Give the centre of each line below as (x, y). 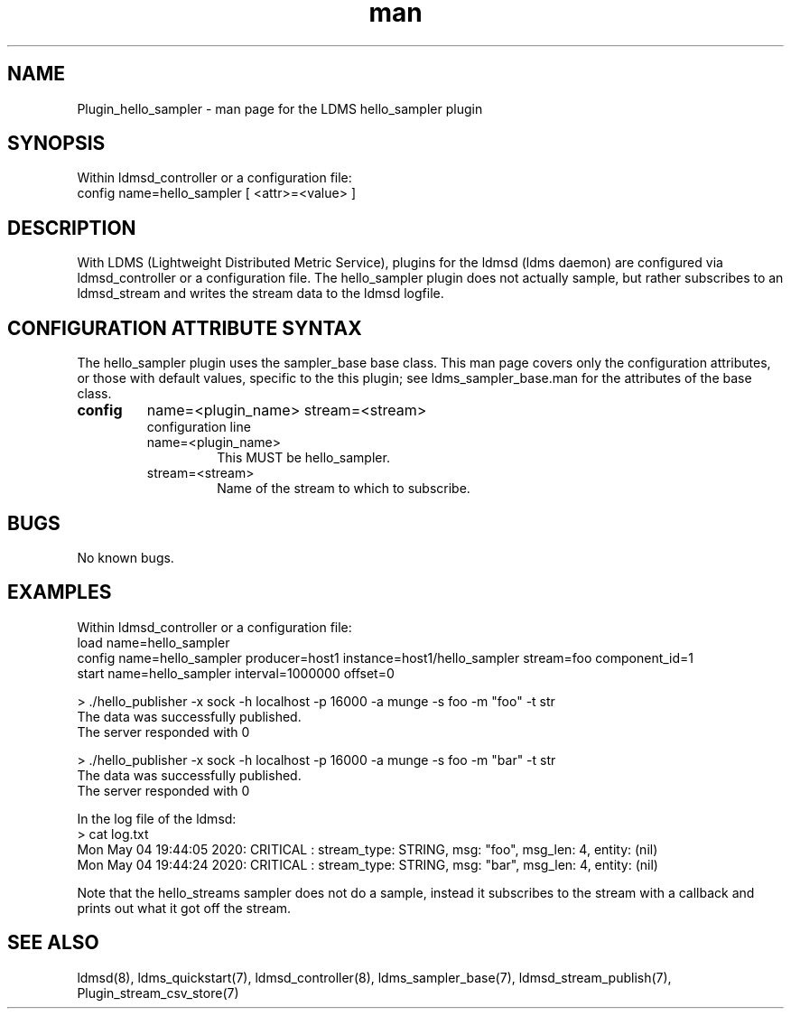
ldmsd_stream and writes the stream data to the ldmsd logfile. (261, 294)
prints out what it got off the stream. (184, 908)
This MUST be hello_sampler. (303, 458)
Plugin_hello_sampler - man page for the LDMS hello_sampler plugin (280, 108)
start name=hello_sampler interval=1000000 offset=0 (236, 673)
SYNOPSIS (56, 144)
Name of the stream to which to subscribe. (344, 489)
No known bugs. (126, 557)
